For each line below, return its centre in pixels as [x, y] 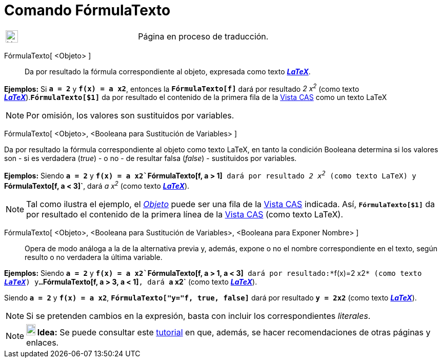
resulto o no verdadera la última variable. [94, 257]
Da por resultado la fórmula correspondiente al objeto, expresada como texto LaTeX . [168, 71]
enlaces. [43, 342]
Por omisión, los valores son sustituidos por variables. [130, 116]
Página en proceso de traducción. [203, 36]
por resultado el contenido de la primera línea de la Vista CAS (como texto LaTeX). [185, 214]
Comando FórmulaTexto [87, 10]
